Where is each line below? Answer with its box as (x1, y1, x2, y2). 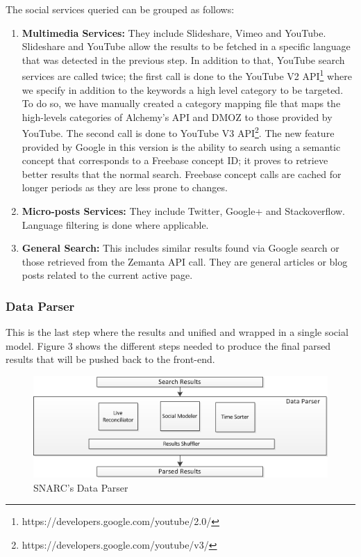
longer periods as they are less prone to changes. (22, 180, 228, 195)
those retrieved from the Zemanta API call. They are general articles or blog (22, 254, 348, 268)
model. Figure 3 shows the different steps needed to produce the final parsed (6, 338, 331, 353)
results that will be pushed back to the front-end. (6, 352, 215, 366)
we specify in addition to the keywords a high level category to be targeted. (22, 82, 344, 97)
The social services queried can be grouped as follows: (6, 2, 235, 16)
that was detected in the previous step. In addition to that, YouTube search (22, 52, 345, 67)
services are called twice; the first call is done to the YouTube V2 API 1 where (22, 67, 352, 83)
